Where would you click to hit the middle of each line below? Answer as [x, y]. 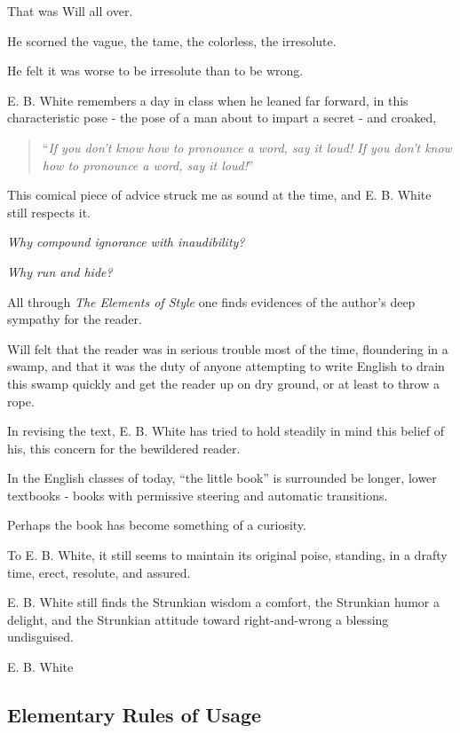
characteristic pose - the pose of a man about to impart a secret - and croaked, [222, 118]
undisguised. [40, 637]
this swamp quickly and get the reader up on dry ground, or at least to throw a [223, 383]
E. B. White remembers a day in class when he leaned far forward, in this [208, 100]
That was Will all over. [70, 11]
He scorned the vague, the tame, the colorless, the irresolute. [172, 40]
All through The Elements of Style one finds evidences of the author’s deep [211, 301]
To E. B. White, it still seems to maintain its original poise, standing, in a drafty [227, 555]
